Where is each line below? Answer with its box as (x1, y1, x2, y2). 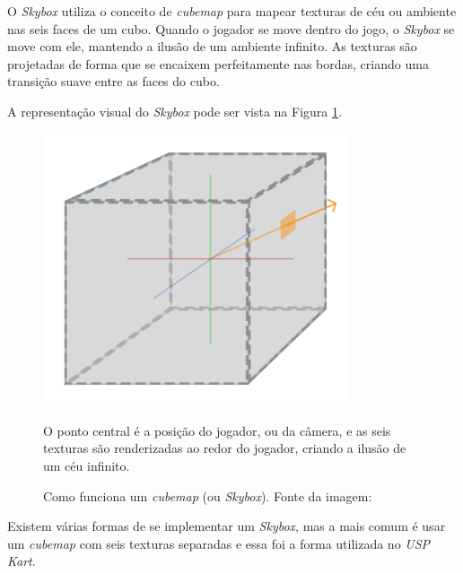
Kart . (7, 551, 36, 570)
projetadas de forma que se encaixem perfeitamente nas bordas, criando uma (7, 54, 429, 73)
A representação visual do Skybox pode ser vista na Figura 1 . (7, 101, 342, 120)
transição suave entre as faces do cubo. (7, 72, 220, 91)
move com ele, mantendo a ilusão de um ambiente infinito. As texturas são (7, 37, 417, 56)
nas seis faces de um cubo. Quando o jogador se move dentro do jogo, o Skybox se (7, 19, 455, 38)
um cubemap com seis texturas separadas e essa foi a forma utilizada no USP (7, 534, 431, 552)
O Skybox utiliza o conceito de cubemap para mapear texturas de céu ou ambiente (7, 2, 457, 20)
